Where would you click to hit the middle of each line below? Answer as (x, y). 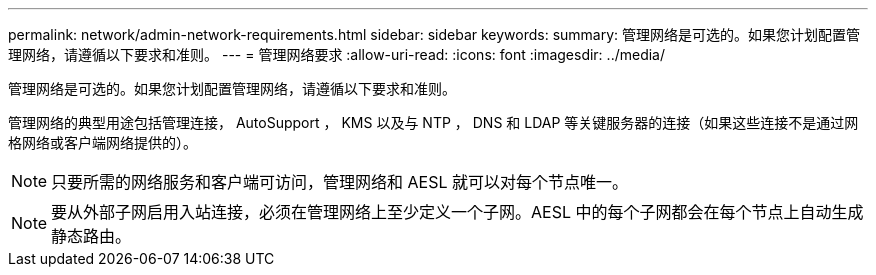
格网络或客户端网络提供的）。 (102, 142)
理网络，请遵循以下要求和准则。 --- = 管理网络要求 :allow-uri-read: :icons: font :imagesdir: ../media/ (337, 54)
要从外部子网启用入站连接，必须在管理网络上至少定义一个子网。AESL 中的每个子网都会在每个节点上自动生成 (457, 212)
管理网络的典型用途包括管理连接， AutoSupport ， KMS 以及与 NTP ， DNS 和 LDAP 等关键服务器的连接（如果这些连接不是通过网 (433, 122)
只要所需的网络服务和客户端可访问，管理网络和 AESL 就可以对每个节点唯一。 (340, 182)
